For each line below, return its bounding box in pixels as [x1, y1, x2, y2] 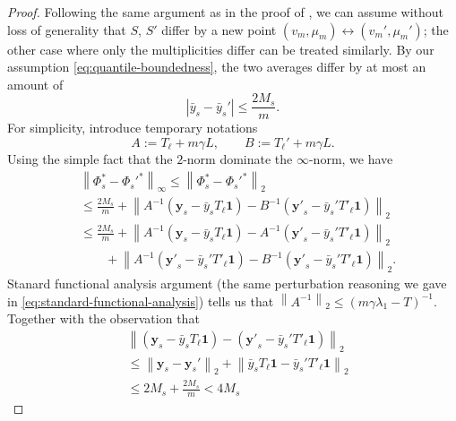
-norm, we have [308, 150, 393, 168]
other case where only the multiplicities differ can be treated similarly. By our [7, 39, 434, 58]
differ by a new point [161, 20, 277, 39]
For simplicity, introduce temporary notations [7, 118, 258, 137]
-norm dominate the [183, 150, 293, 168]
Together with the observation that [7, 309, 200, 328]
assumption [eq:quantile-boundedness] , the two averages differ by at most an [7, 57, 426, 76]
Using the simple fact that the [7, 150, 173, 168]
